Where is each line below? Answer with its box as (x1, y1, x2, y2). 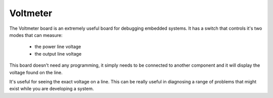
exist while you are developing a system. (9, 86, 94, 92)
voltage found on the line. (9, 69, 63, 75)
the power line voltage (34, 43, 81, 50)
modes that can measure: (9, 32, 63, 38)
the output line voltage (34, 51, 82, 57)
